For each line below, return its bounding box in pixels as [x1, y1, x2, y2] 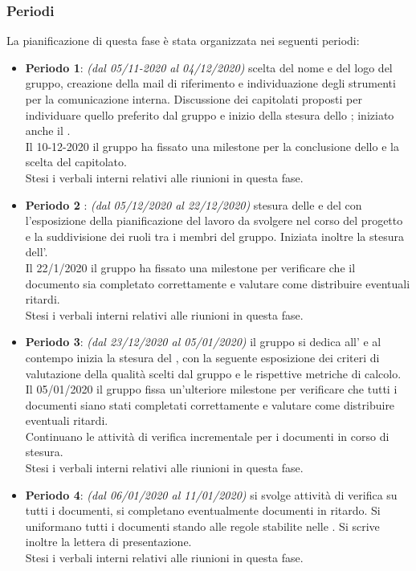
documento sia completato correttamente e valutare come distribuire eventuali [25, 275, 410, 292]
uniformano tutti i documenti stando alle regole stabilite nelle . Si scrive [25, 517, 380, 534]
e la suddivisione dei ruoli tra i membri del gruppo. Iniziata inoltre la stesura [25, 227, 404, 244]
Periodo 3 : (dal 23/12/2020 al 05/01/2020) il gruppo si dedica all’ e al [25, 333, 381, 350]
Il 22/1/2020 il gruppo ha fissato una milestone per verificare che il [25, 259, 356, 275]
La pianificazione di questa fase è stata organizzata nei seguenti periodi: [6, 32, 360, 49]
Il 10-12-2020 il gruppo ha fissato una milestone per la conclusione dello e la [25, 137, 399, 154]
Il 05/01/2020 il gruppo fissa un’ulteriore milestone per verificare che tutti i [25, 381, 398, 398]
